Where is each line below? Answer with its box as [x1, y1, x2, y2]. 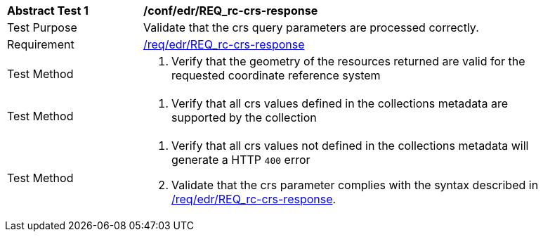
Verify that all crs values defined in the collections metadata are [171, 96, 508, 110]
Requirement [7, 37, 74, 51]
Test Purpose [7, 20, 77, 34]
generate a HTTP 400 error [171, 153, 310, 167]
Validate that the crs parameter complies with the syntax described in [171, 178, 539, 192]
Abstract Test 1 [7, 4, 89, 18]
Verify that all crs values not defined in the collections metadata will [171, 139, 529, 153]
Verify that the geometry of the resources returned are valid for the [171, 54, 525, 68]
